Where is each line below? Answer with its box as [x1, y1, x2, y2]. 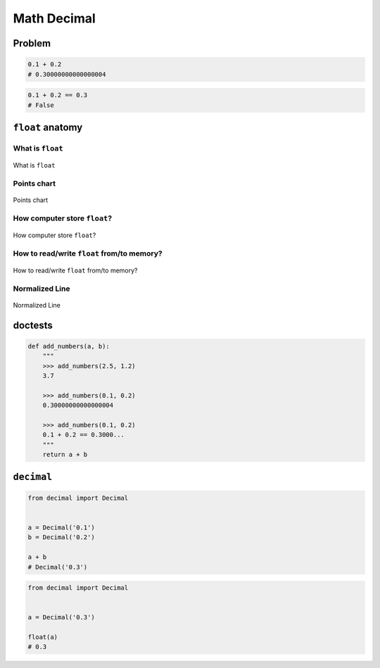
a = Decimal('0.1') [27, 523, 95, 531]
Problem [13, 37, 51, 49]
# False [27, 101, 54, 109]
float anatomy [13, 121, 83, 133]
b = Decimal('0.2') [27, 534, 95, 541]
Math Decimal [13, 11, 96, 26]
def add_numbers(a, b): [27, 342, 110, 350]
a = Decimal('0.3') [27, 613, 95, 622]
